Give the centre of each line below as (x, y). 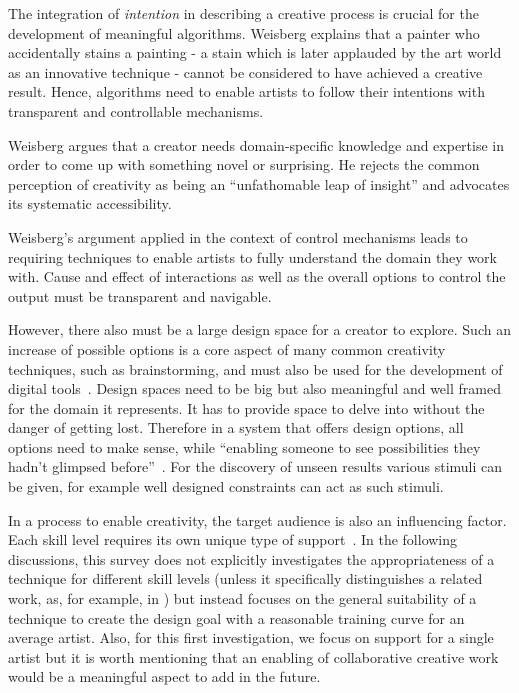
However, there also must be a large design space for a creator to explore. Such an (259, 329)
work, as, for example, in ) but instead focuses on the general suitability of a (242, 598)
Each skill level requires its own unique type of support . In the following (233, 539)
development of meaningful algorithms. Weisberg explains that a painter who (244, 32)
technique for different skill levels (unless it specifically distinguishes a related (245, 578)
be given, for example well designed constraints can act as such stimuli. (226, 486)
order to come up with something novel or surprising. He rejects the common (244, 164)
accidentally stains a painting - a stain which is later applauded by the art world (255, 52)
